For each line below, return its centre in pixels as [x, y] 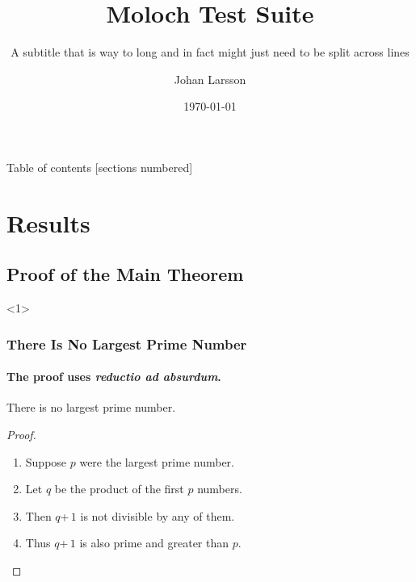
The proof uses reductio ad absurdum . [114, 377]
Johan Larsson [210, 79]
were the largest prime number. [157, 461]
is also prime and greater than [154, 543]
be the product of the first [119, 489]
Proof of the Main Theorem [125, 274]
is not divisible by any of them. [158, 515]
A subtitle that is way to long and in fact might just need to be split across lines [210, 52]
